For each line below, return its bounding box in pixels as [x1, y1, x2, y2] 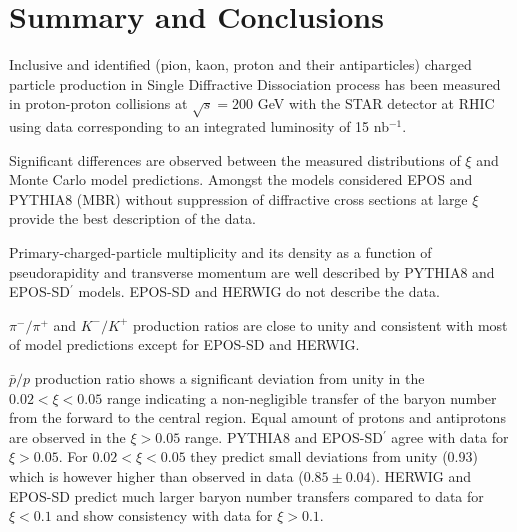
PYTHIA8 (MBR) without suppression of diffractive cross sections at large [9, 188, 468, 209]
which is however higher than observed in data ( [9, 465, 304, 486]
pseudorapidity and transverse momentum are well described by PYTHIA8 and [9, 261, 495, 282]
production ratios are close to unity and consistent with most [132, 314, 508, 335]
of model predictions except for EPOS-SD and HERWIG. [9, 334, 360, 355]
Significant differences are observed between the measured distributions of [9, 149, 461, 170]
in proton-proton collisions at [9, 93, 188, 114]
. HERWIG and [376, 465, 472, 486]
